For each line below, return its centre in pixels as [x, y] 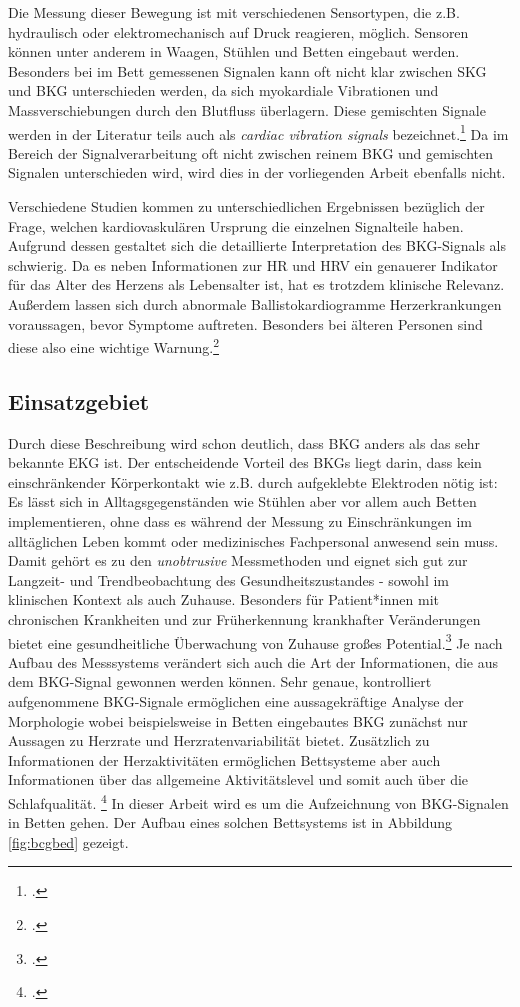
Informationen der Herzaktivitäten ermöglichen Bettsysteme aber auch [224, 759]
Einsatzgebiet [79, 400]
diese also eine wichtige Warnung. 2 [113, 345]
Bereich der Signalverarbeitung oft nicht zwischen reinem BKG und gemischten [250, 152]
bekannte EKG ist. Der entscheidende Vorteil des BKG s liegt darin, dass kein [245, 462]
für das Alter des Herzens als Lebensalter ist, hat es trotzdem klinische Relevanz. [256, 284]
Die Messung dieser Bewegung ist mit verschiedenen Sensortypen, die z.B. [234, 12]
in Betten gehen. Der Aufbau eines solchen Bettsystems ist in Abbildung [230, 822]
